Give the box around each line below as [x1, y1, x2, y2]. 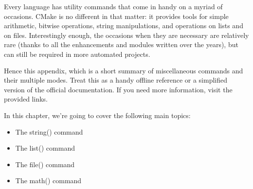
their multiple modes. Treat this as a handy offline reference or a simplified [4, 75, 227, 85]
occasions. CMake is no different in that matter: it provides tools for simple [4, 11, 229, 21]
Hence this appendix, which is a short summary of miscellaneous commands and [4, 65, 243, 75]
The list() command [15, 143, 75, 153]
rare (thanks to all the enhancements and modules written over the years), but [4, 39, 238, 50]
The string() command [15, 126, 83, 137]
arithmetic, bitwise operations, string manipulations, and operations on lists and [4, 20, 243, 31]
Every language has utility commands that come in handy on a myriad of [4, 1, 223, 11]
